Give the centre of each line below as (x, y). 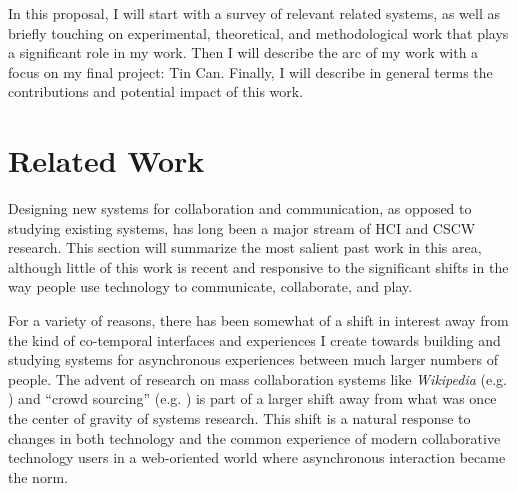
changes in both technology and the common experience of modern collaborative (254, 437)
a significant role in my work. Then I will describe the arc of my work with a (243, 52)
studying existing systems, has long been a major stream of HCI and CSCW (242, 227)
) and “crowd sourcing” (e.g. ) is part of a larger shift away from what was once (252, 398)
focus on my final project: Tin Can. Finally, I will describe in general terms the (250, 71)
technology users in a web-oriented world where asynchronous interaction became (257, 457)
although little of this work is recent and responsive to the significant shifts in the (258, 266)
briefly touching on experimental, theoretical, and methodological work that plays (258, 32)
